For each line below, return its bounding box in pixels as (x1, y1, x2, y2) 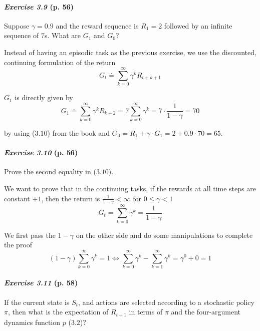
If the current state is (4, 296, 70, 307)
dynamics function (4, 316, 61, 327)
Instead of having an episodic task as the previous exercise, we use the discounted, (4, 47, 256, 57)
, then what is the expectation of (8, 306, 109, 317)
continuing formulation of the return (4, 57, 116, 67)
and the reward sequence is (56, 20, 139, 31)
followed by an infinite (164, 20, 232, 31)
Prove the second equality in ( (4, 166, 96, 177)
